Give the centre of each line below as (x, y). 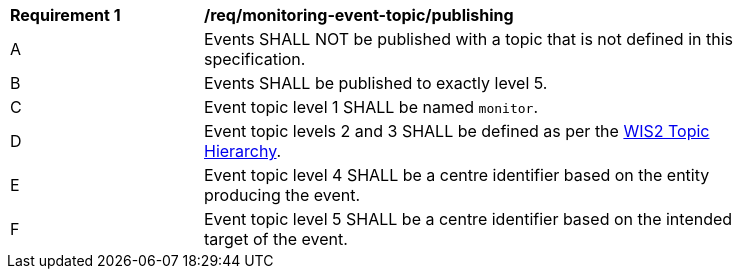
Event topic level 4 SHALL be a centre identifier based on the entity (457, 175)
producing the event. (282, 195)
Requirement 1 (65, 15)
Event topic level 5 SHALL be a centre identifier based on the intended (468, 219)
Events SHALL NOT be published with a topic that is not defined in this (468, 39)
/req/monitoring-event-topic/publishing (359, 15)
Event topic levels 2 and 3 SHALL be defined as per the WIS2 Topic (457, 131)
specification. (255, 59)
